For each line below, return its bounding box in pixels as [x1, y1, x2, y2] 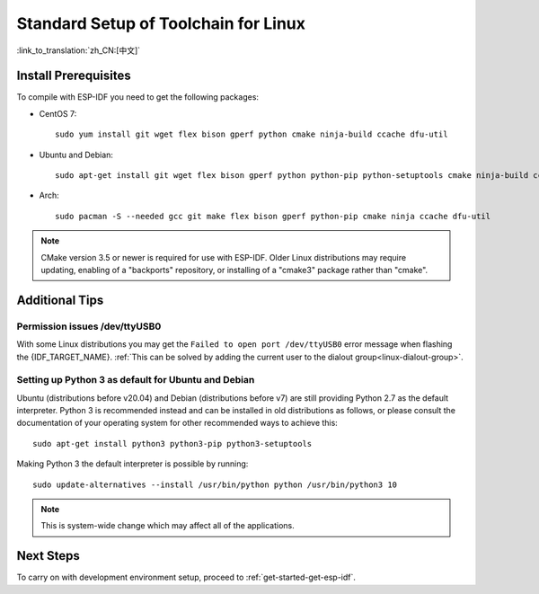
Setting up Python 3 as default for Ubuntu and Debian [16, 374, 255, 386]
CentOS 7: [39, 108, 77, 119]
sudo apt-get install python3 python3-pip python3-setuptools [32, 439, 313, 448]
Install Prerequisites [16, 68, 131, 84]
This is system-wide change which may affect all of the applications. [40, 520, 296, 531]
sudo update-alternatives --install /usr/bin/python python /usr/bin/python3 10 [32, 479, 398, 490]
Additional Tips [16, 292, 104, 307]
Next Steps [16, 548, 80, 563]
